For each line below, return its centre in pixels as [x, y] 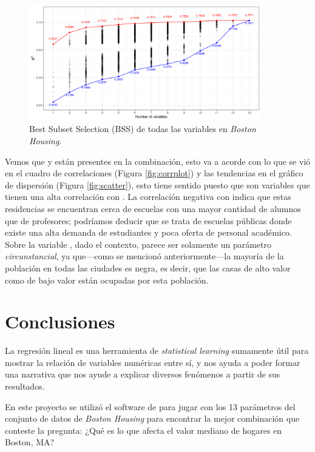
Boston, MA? [30, 442]
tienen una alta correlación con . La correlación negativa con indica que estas [148, 197]
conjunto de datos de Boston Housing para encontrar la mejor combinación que [152, 418]
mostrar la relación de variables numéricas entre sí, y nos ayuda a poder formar [153, 362]
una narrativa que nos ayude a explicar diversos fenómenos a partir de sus [143, 374]
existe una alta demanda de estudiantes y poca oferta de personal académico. [148, 232]
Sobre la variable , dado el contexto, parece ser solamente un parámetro [138, 244]
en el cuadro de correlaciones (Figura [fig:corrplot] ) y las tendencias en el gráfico [154, 173]
